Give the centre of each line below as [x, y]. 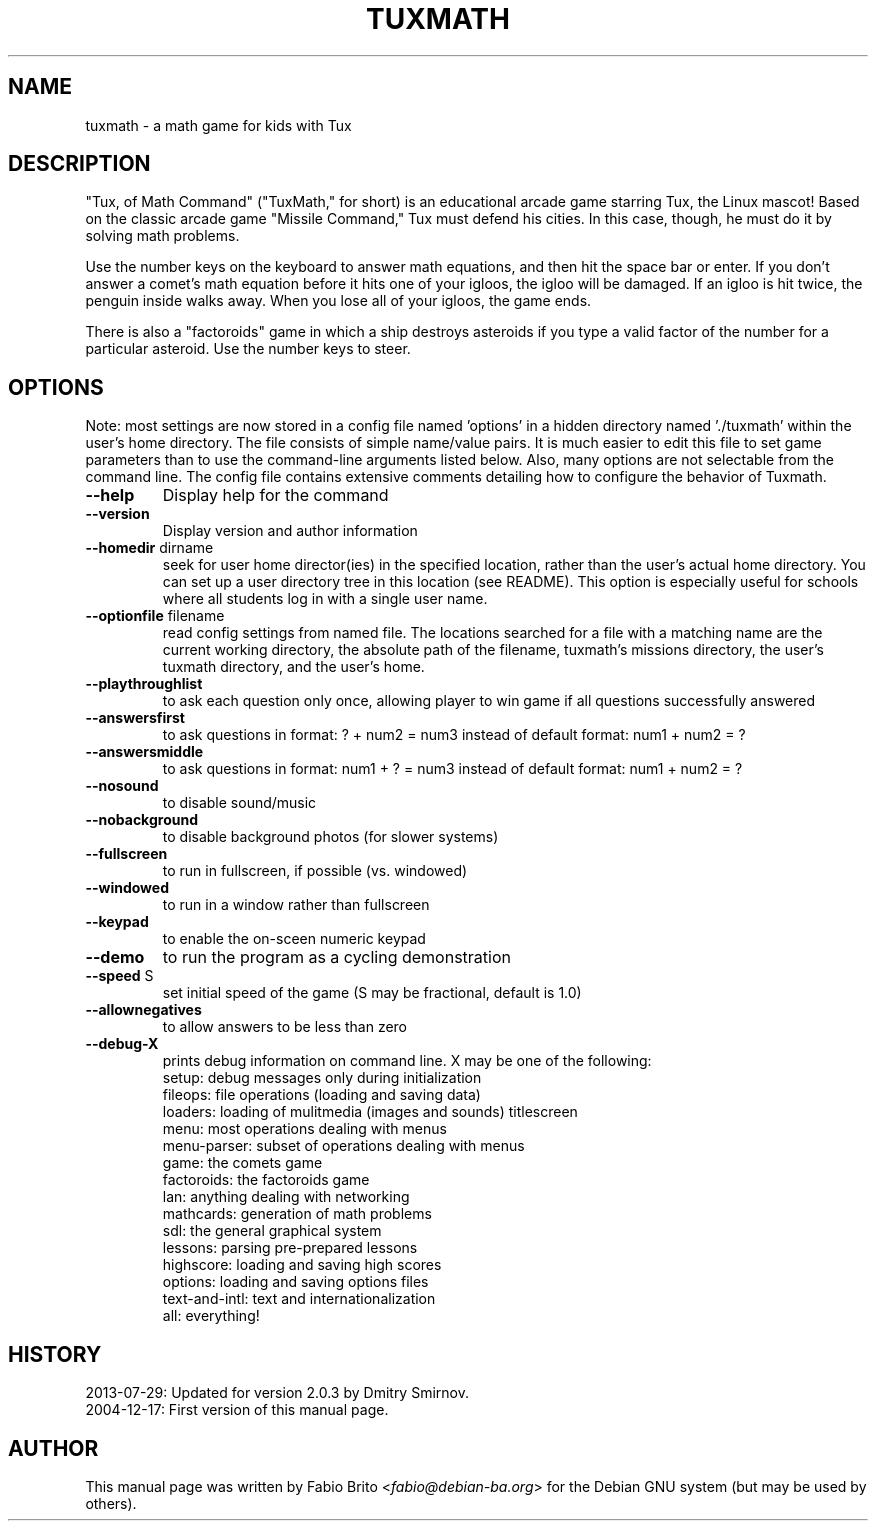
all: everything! [211, 1316]
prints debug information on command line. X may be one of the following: [407, 1061]
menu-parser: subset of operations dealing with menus [343, 1146]
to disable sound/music [239, 803]
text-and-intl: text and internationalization [299, 1299]
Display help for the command [275, 495]
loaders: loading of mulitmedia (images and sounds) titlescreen [370, 1112]
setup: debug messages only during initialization [322, 1078]
